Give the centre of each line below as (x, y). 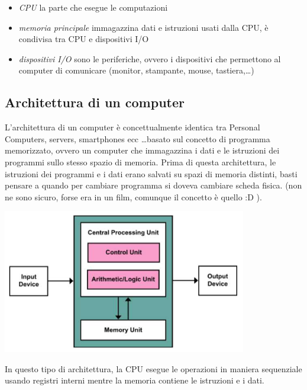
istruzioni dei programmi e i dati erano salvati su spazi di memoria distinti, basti (151, 173)
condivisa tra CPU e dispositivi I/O (84, 39)
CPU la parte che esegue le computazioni (93, 7)
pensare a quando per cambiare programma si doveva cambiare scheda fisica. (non (153, 185)
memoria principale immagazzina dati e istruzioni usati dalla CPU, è (143, 27)
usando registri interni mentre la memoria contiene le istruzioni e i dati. (135, 380)
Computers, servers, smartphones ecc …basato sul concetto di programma (138, 138)
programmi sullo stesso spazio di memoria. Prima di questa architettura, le (140, 162)
